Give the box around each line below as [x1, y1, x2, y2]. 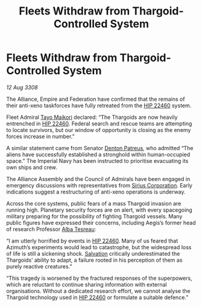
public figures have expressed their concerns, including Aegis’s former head [6, 219, 196, 226]
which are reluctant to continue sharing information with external [6, 280, 167, 288]
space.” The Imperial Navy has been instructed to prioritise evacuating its [6, 157, 189, 164]
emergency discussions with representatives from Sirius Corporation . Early [6, 182, 193, 189]
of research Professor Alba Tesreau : [6, 225, 96, 233]
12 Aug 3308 [6, 83, 38, 91]
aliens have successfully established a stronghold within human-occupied [6, 151, 191, 158]
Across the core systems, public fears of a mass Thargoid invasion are [6, 200, 181, 207]
